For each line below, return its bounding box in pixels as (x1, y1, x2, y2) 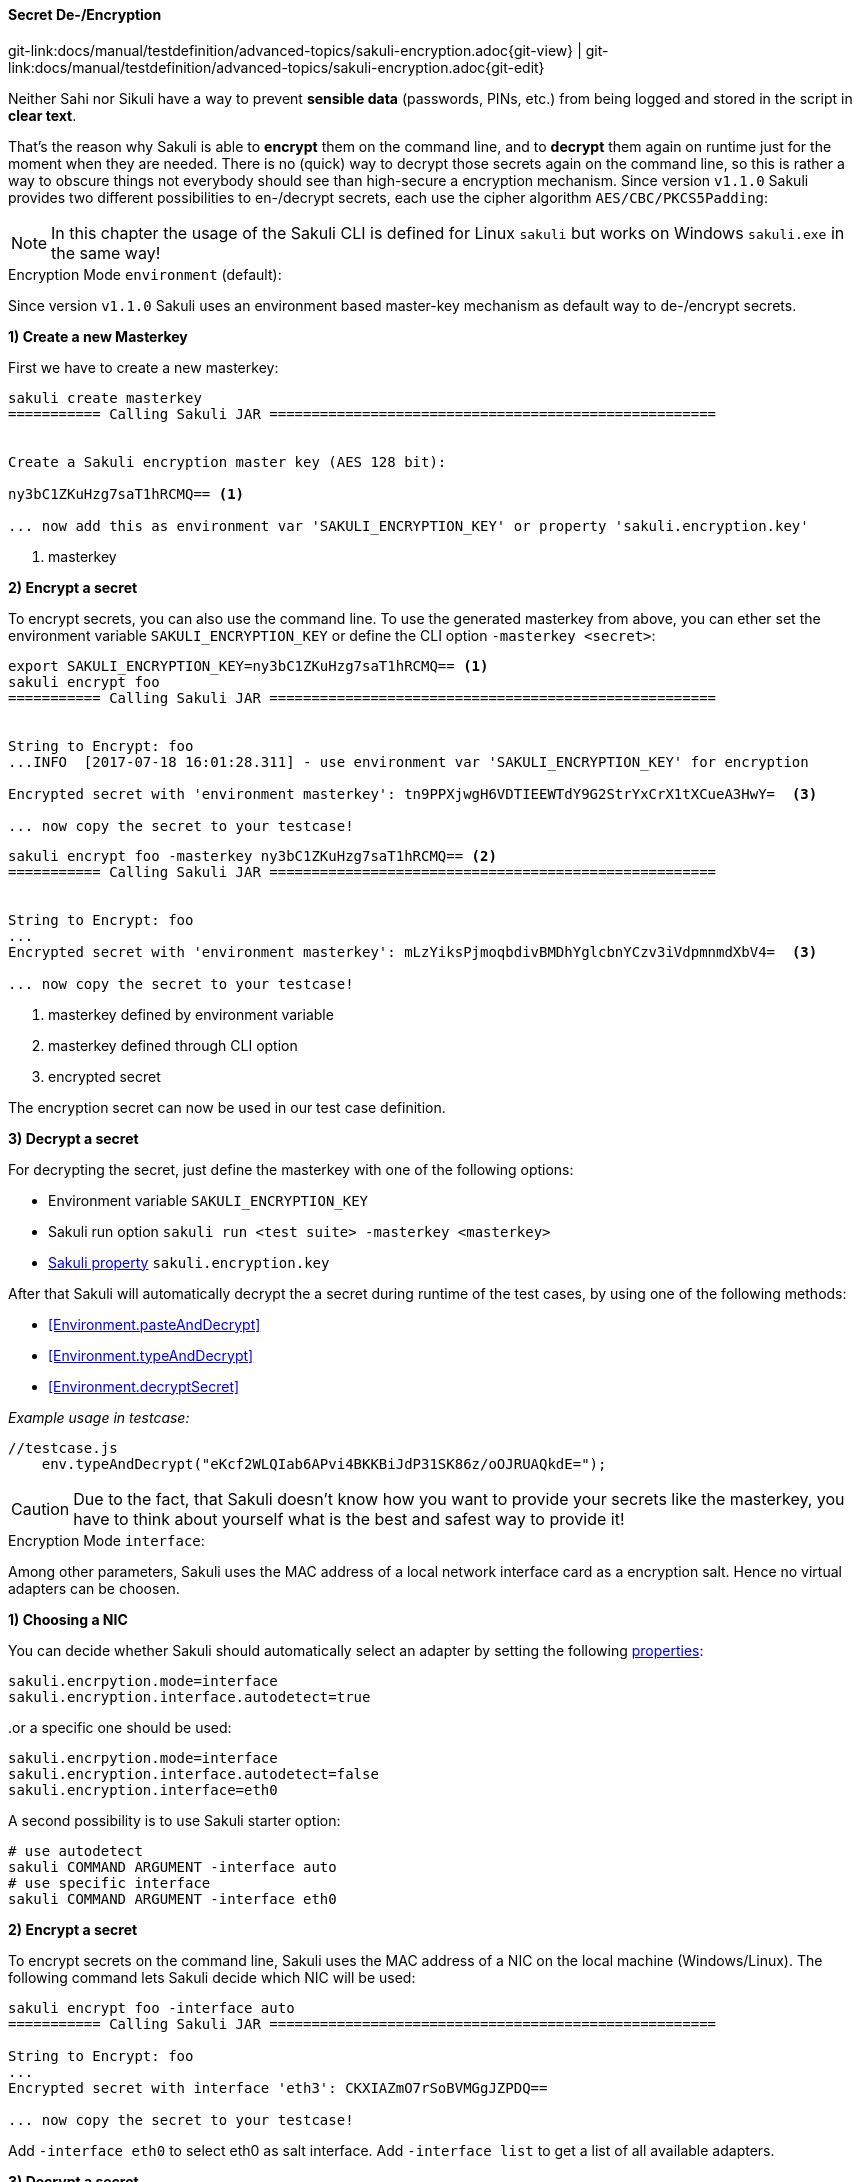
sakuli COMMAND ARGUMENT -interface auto (8, 1858, 337, 1875)
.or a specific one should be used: (8, 1718, 232, 1736)
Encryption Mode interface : (8, 1531, 205, 1549)
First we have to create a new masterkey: (8, 358, 279, 376)
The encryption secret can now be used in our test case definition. (8, 1098, 446, 1116)
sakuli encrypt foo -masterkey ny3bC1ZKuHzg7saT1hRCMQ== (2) (8, 847, 497, 864)
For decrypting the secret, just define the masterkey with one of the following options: (8, 1160, 574, 1178)
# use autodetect (8, 1842, 143, 1859)
